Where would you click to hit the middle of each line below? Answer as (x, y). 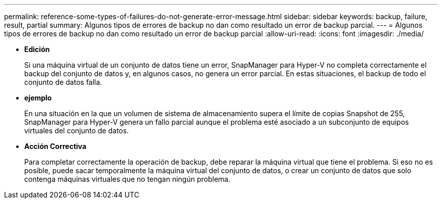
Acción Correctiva (56, 146)
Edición (37, 49)
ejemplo (38, 98)
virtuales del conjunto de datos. (77, 131)
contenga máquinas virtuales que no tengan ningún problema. (127, 179)
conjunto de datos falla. (63, 82)
